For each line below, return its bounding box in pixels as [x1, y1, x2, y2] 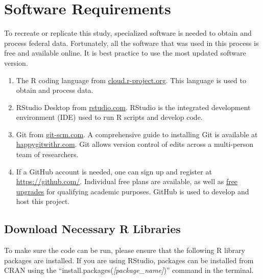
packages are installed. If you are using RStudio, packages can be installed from [4, 255, 254, 265]
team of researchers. [16, 149, 79, 160]
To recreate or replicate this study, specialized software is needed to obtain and [4, 28, 252, 38]
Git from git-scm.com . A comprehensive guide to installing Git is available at [16, 129, 258, 139]
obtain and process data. [16, 85, 93, 95]
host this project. [16, 196, 70, 207]
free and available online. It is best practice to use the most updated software [4, 47, 246, 58]
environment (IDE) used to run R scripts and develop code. [16, 112, 203, 122]
